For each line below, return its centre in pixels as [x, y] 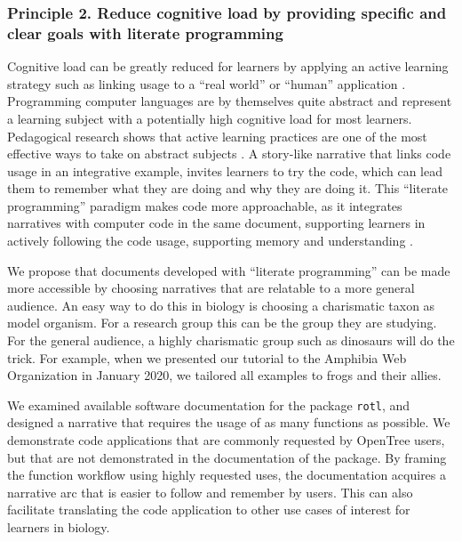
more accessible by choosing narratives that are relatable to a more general [211, 288]
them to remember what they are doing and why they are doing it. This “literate [228, 188]
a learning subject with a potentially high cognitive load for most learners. [210, 118]
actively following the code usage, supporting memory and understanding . [210, 241]
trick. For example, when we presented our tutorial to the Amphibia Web [207, 357]
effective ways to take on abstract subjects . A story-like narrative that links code [229, 154]
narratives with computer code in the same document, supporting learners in [216, 223]
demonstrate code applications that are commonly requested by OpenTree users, [226, 440]
